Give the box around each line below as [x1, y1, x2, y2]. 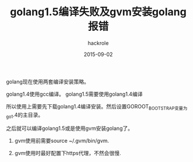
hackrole [87, 39, 109, 47]
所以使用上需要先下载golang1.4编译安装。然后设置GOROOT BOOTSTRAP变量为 [6, 103, 188, 111]
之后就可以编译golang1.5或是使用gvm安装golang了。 [6, 125, 133, 132]
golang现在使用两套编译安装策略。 [6, 78, 89, 85]
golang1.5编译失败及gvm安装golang [9, 5, 187, 19]
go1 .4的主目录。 [6, 111, 44, 119]
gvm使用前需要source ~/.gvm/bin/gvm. [14, 137, 109, 144]
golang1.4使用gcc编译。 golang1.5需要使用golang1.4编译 [6, 90, 143, 97]
